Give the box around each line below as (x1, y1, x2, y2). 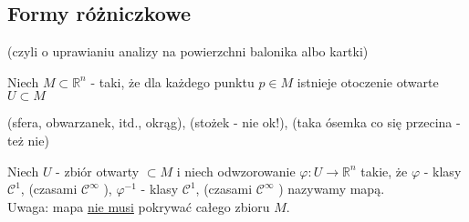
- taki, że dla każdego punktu (90, 72, 255, 91)
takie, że (360, 161, 408, 180)
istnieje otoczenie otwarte (297, 72, 439, 91)
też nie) (7, 130, 49, 149)
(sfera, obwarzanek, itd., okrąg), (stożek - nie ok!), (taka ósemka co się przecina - (7, 113, 461, 132)
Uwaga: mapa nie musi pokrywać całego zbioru (7, 197, 270, 216)
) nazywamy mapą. (278, 179, 385, 198)
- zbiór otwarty (56, 161, 140, 180)
